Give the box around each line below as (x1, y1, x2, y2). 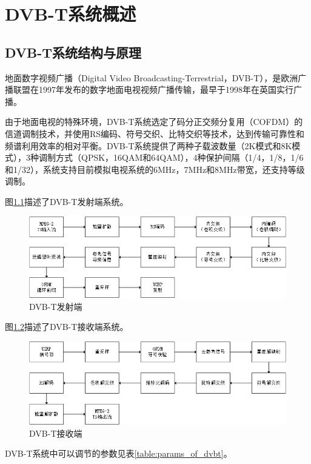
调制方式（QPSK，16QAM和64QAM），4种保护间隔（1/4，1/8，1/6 (38, 151, 304, 164)
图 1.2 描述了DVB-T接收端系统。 (5, 320, 129, 333)
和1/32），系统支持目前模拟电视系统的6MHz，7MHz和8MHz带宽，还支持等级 (5, 163, 305, 175)
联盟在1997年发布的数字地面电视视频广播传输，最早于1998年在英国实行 (13, 83, 293, 96)
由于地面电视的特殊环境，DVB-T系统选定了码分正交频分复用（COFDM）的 (5, 115, 303, 128)
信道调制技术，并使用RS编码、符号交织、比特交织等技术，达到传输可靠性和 (5, 127, 305, 140)
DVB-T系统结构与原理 (5, 42, 142, 61)
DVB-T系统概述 (5, 1, 136, 26)
